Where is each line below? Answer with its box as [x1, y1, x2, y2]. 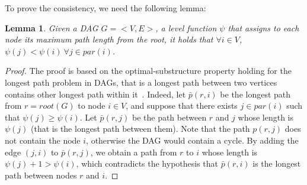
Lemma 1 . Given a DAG [5, 21, 98, 34]
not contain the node [5, 134, 81, 146]
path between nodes [5, 168, 77, 181]
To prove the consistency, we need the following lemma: [5, 2, 206, 14]
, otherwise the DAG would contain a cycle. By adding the [86, 134, 299, 146]
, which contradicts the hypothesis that [76, 157, 219, 170]
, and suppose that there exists [126, 99, 238, 112]
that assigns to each [228, 21, 299, 34]
